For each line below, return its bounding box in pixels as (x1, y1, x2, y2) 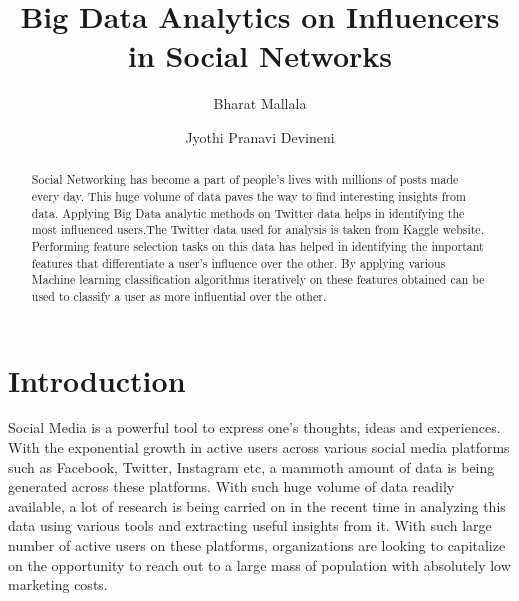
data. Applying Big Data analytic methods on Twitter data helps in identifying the (31, 204, 465, 221)
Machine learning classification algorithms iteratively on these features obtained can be (31, 271, 485, 288)
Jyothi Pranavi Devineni (185, 126, 335, 147)
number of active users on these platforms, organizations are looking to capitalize (8, 535, 506, 556)
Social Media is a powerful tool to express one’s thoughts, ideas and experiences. (8, 417, 501, 438)
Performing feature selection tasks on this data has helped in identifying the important (31, 237, 484, 254)
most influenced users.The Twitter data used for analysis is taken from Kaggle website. (31, 221, 484, 238)
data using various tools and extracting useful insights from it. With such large (8, 515, 492, 536)
